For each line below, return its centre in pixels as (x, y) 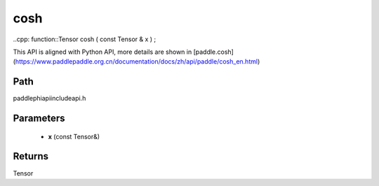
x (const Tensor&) (74, 136)
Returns (31, 156)
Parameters (39, 119)
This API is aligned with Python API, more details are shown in (102, 52)
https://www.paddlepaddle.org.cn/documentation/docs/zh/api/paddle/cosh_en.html (137, 62)
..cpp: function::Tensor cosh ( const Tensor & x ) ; (85, 39)
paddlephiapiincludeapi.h (49, 99)
